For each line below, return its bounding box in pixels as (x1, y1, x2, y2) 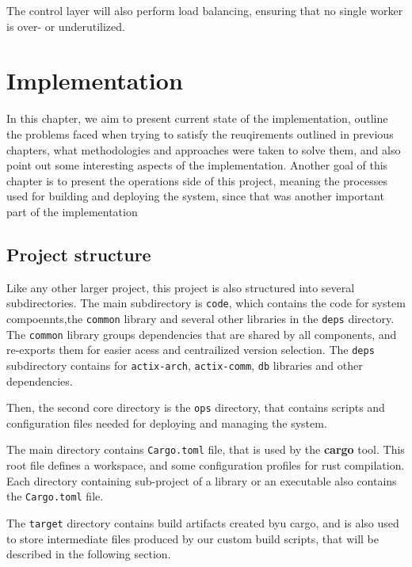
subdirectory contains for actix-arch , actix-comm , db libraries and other (6, 356, 363, 373)
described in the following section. (6, 546, 171, 562)
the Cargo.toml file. (6, 488, 104, 504)
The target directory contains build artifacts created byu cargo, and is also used (6, 514, 399, 531)
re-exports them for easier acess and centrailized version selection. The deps (6, 341, 375, 358)
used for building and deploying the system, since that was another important (6, 188, 384, 204)
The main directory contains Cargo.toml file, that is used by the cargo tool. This (6, 441, 405, 458)
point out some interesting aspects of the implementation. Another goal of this (6, 157, 388, 173)
